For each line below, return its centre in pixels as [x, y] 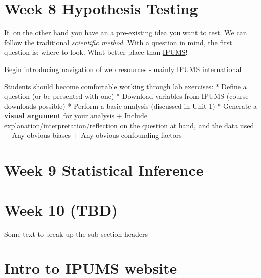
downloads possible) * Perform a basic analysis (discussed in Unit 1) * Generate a [130, 106]
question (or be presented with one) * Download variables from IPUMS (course [126, 96]
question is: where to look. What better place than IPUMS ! [96, 52]
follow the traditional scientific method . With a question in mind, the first [118, 42]
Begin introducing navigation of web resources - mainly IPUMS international [123, 69]
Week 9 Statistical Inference [104, 170]
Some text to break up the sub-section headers [76, 233]
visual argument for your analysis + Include [76, 116]
